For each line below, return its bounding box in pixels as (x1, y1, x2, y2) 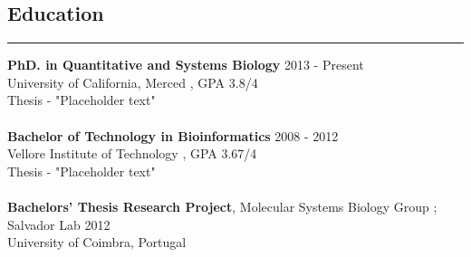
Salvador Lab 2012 (7, 214, 111, 233)
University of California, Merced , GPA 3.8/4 (7, 72, 258, 91)
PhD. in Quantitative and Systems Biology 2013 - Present (7, 55, 364, 74)
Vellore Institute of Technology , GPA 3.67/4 (7, 144, 257, 163)
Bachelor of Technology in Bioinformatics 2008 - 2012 (7, 126, 339, 145)
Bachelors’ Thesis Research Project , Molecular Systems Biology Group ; (7, 196, 437, 215)
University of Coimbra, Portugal (7, 233, 187, 252)
